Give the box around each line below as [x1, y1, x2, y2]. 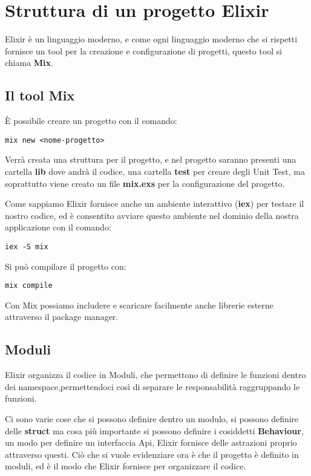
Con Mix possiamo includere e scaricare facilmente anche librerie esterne [5, 298, 273, 311]
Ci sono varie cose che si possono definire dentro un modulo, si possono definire [5, 412, 299, 425]
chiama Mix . [5, 56, 53, 69]
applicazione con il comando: [5, 221, 111, 233]
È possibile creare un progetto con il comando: [5, 114, 177, 127]
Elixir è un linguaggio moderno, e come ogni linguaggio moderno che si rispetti [5, 33, 298, 45]
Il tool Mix [5, 86, 75, 105]
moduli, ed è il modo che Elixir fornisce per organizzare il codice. [5, 460, 246, 472]
